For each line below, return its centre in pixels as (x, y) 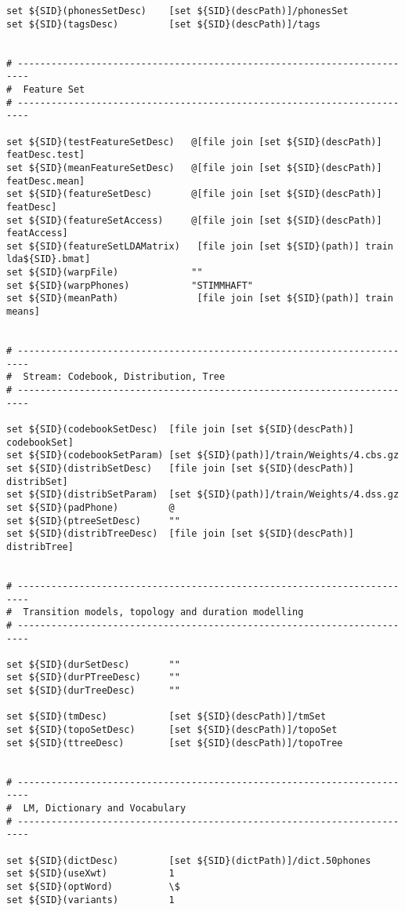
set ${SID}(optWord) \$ (93, 886)
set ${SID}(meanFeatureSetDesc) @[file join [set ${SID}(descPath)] (194, 168)
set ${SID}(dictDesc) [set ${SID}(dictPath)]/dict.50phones (189, 860)
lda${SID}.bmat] (49, 259)
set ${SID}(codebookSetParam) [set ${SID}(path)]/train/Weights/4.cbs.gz (203, 455)
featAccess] (37, 233)
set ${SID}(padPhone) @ (90, 507)
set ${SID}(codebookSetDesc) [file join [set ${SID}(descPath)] (180, 429)
